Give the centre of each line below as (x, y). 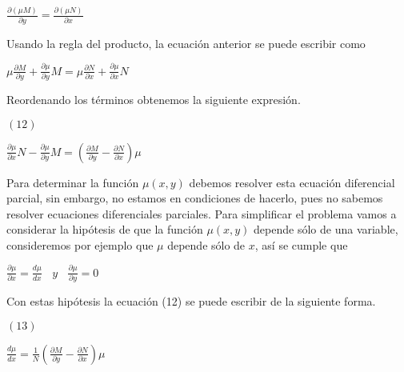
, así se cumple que (301, 244)
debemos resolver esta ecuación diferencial (292, 182)
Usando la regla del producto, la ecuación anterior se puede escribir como (186, 43)
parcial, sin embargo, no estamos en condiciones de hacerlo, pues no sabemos (195, 198)
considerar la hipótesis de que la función (105, 229)
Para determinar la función (73, 182)
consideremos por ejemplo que (80, 244)
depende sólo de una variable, (326, 229)
